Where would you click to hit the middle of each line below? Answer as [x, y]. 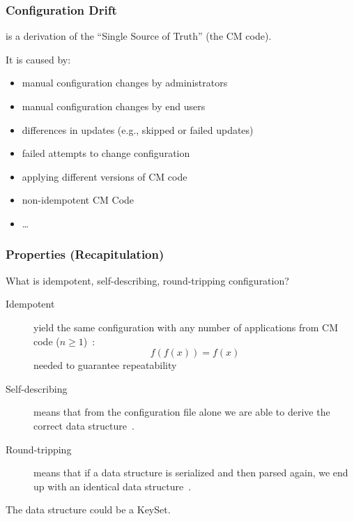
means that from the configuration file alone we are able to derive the [182, 412]
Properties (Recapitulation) [85, 254]
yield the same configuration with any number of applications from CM [186, 327]
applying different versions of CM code [105, 176]
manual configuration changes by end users [114, 106]
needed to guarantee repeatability [105, 365]
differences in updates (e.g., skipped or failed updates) [138, 129]
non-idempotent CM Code [78, 200]
